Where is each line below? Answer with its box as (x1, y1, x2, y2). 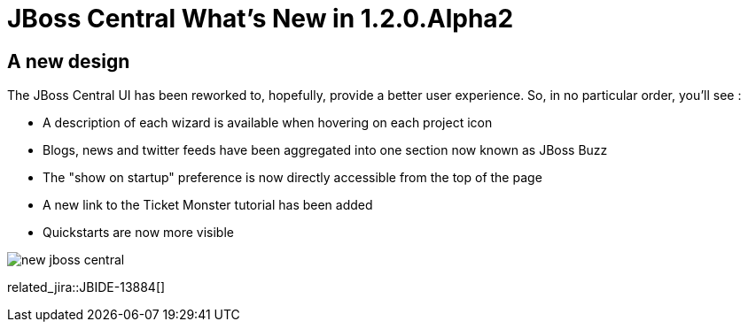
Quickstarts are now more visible (43, 225, 234, 241)
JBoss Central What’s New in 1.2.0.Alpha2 (7, 4, 514, 34)
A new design (7, 50, 130, 73)
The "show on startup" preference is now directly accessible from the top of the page (43, 170, 542, 186)
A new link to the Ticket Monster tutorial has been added (43, 197, 373, 213)
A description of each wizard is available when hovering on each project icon (43, 115, 493, 131)
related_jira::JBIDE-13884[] (7, 279, 166, 295)
